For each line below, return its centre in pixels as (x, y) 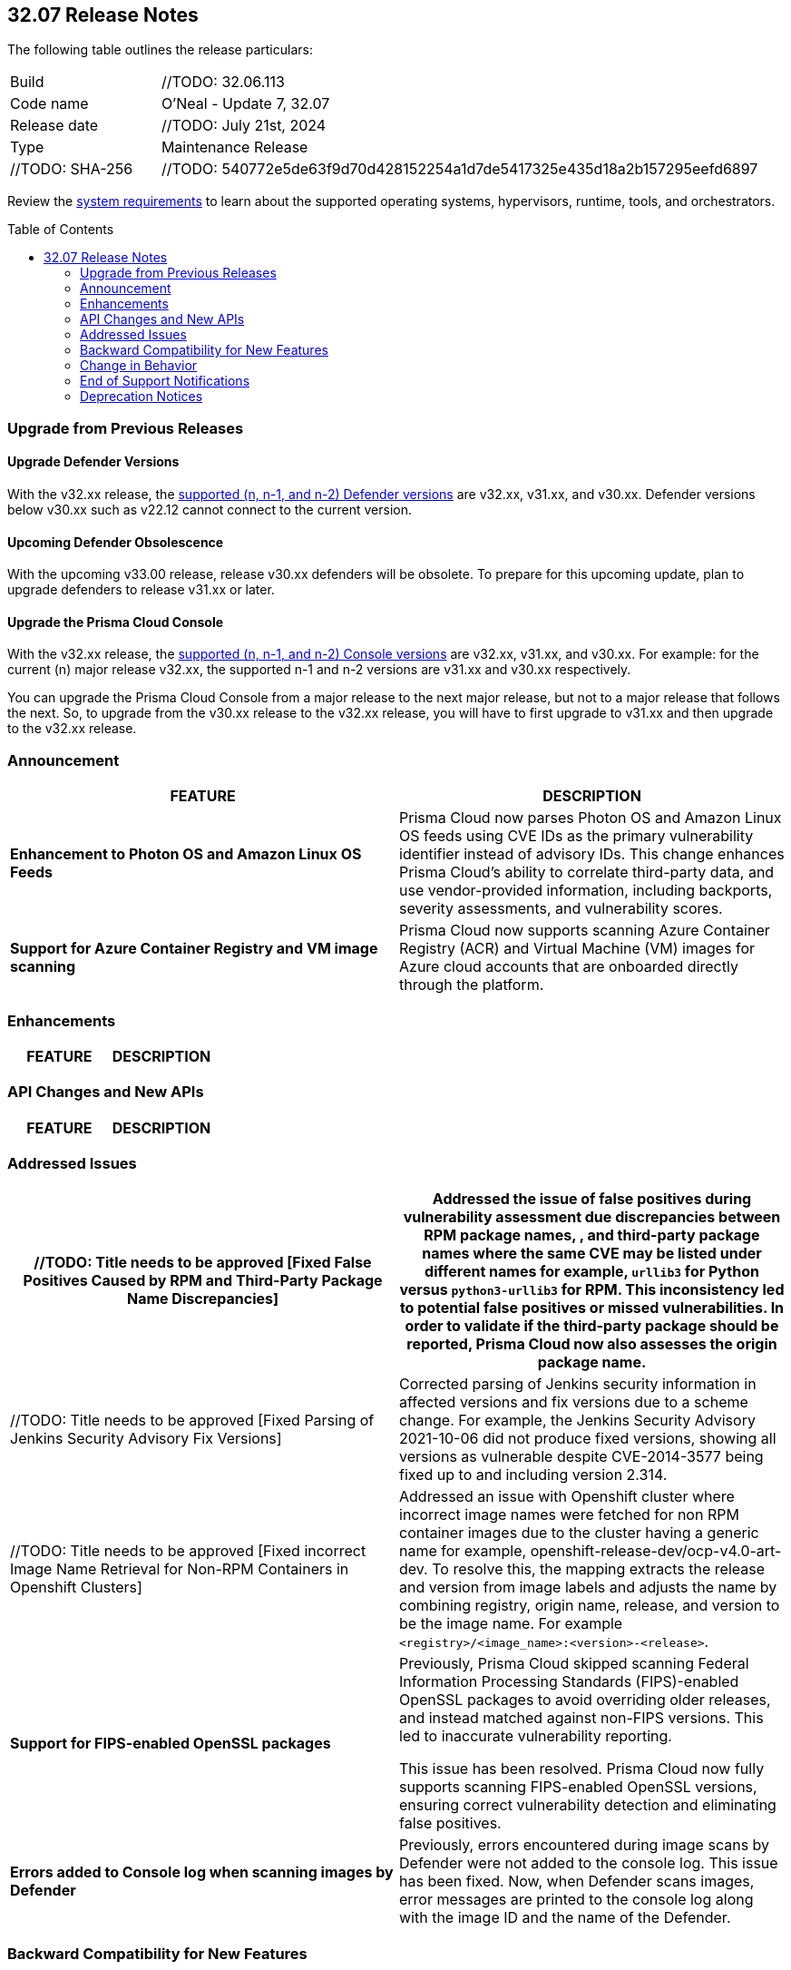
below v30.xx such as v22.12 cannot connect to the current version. (210, 510)
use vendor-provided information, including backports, (586, 891)
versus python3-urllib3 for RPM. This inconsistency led (592, 1290)
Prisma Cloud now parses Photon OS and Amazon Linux (591, 818)
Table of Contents (61, 230)
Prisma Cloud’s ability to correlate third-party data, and (587, 872)
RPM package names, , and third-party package (592, 1235)
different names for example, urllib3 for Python (592, 1272)
